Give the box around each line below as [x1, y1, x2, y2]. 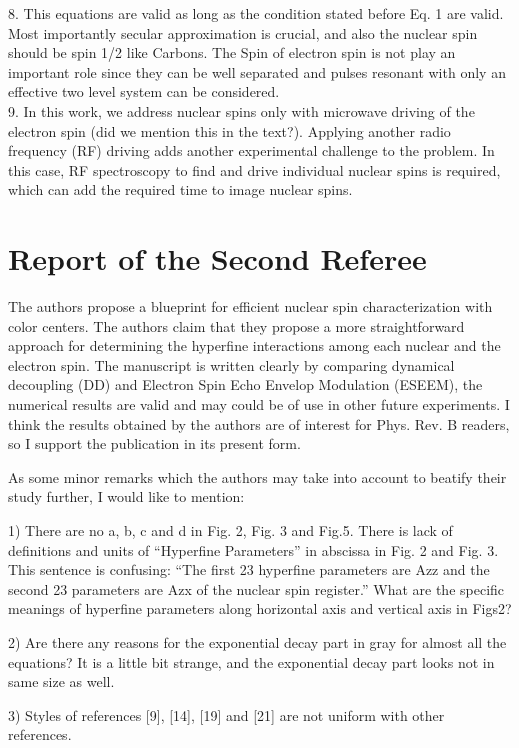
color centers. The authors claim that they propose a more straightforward [8, 315, 465, 336]
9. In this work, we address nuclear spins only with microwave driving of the [8, 100, 475, 121]
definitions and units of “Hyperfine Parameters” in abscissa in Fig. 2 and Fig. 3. [8, 539, 499, 560]
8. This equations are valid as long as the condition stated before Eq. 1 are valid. [8, 3, 504, 23]
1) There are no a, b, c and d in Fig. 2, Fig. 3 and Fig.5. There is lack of [8, 520, 453, 540]
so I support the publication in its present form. [8, 433, 301, 454]
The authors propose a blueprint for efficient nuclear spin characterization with [8, 296, 493, 317]
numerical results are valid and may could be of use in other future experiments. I [8, 394, 510, 415]
